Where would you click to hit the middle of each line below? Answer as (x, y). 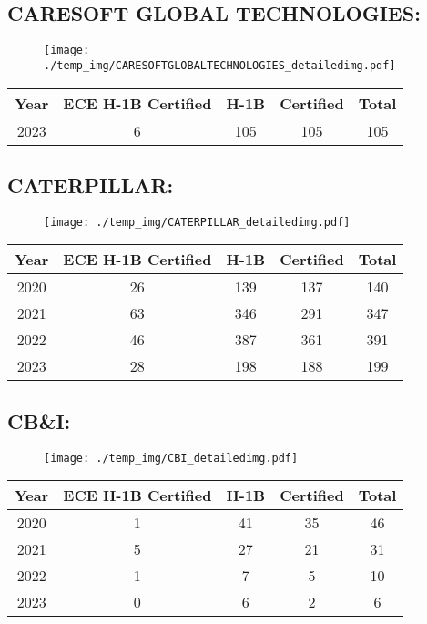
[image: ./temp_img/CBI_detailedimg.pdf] (171, 458)
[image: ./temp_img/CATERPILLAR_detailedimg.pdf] (197, 222)
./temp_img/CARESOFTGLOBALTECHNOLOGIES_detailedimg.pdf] (220, 65)
